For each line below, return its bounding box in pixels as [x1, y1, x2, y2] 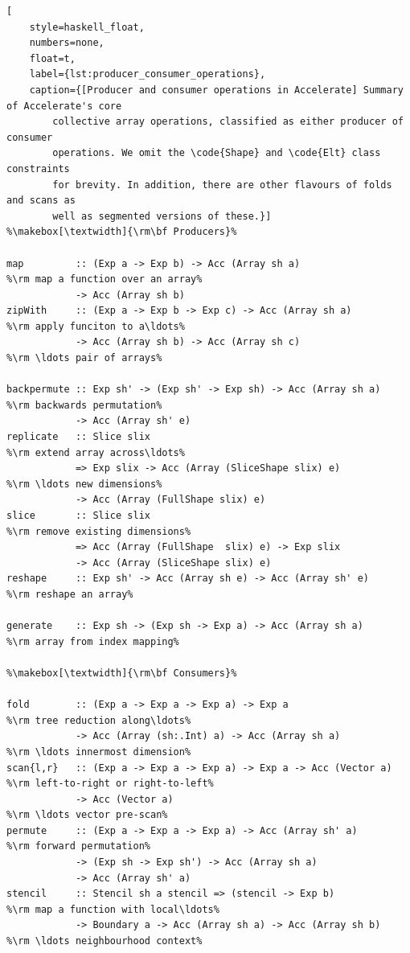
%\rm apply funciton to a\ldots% [6, 320, 185, 332]
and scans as [6, 195, 76, 207]
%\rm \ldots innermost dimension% [6, 746, 191, 758]
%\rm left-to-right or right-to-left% [6, 778, 214, 790]
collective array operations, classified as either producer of [52, 116, 404, 128]
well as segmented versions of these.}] [52, 210, 272, 222]
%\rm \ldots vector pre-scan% [6, 809, 168, 821]
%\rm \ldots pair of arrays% [6, 352, 162, 364]
